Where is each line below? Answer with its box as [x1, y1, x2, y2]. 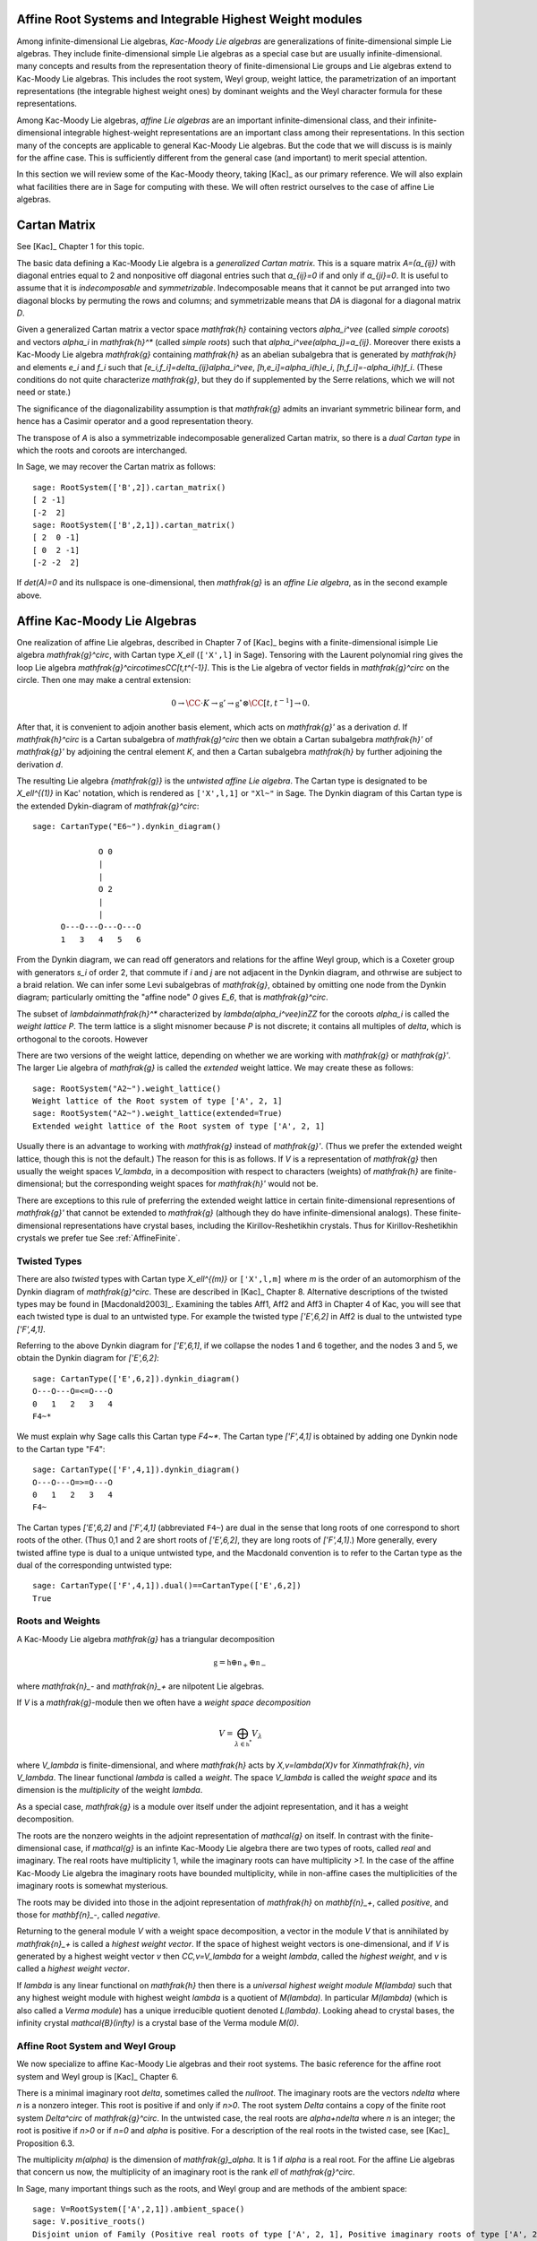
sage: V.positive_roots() [32, 2217, 147, 2227]
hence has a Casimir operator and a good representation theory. [16, 416, 254, 427]
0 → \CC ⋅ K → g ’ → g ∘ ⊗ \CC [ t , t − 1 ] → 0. [171, 697, 311, 708]
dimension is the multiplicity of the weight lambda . [16, 1785, 203, 1795]
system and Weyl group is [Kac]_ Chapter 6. [16, 2071, 179, 2081]
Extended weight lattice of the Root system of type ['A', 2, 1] [32, 1120, 326, 1131]
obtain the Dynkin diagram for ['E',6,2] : [16, 1353, 160, 1363]
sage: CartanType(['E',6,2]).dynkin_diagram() [32, 1373, 241, 1384]
